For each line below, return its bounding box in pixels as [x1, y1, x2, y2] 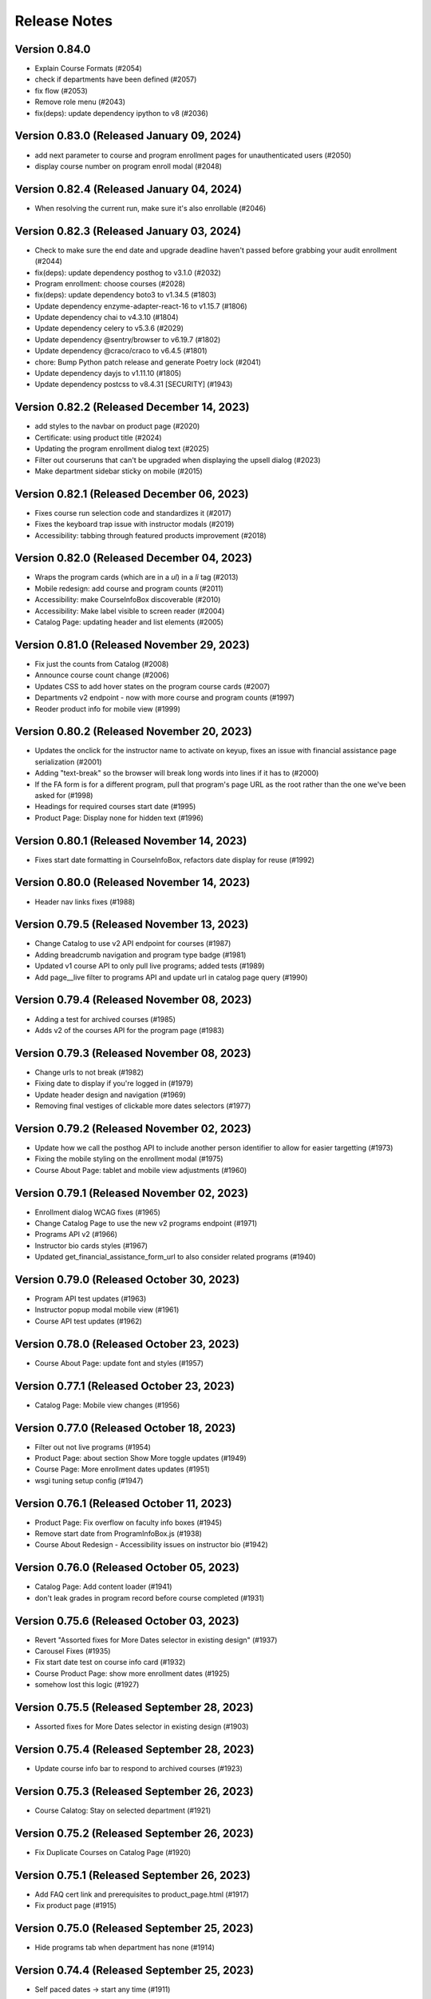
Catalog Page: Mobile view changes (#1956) [34, 1400, 180, 1410]
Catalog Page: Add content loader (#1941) [34, 1582, 172, 1591]
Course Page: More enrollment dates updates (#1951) [34, 1464, 211, 1474]
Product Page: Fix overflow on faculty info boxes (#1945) [34, 1518, 223, 1527]
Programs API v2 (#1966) [34, 1230, 118, 1239]
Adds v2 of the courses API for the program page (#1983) [34, 1025, 225, 1035]
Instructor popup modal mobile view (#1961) [34, 1305, 180, 1315]
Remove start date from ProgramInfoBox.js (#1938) [34, 1529, 203, 1538]
